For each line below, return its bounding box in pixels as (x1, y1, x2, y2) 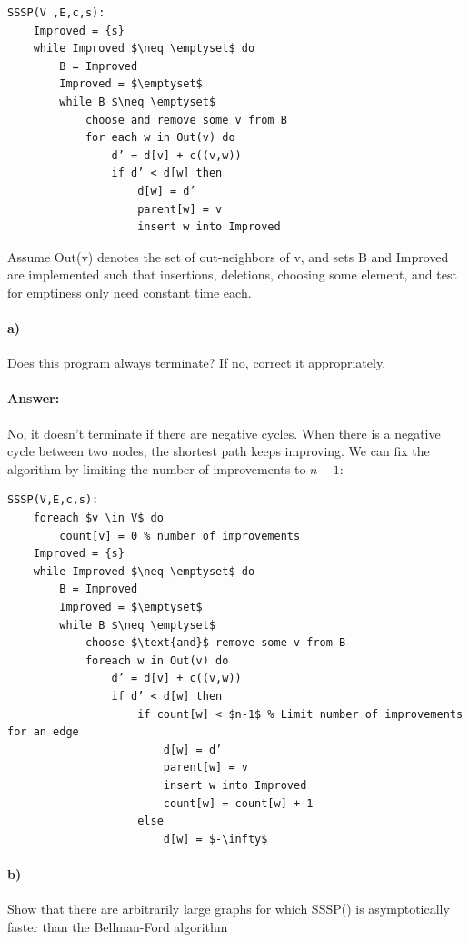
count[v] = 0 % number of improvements (59, 529, 301, 542)
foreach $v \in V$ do (33, 512, 164, 525)
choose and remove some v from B (85, 113, 287, 127)
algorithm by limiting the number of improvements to (7, 459, 306, 478)
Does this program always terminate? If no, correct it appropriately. (7, 353, 386, 372)
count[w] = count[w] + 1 (163, 796, 314, 810)
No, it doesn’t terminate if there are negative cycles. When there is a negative (7, 423, 441, 442)
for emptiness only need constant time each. (7, 282, 252, 301)
